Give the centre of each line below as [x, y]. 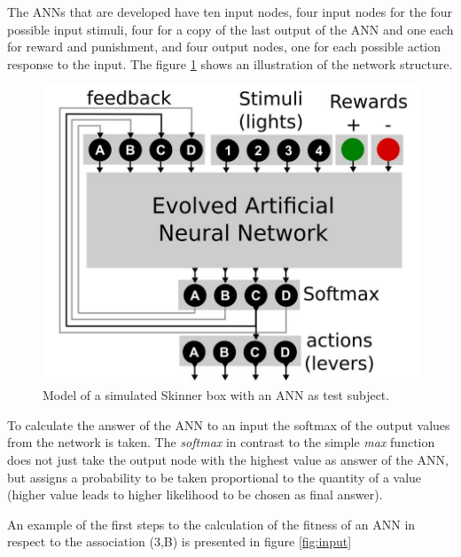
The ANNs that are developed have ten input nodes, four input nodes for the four [230, 12]
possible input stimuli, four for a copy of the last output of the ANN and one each [230, 29]
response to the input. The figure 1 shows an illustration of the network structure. [230, 63]
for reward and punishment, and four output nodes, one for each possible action [224, 47]
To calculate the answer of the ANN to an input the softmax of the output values [229, 424]
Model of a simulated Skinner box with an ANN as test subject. [216, 395]
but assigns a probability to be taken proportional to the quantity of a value [215, 477]
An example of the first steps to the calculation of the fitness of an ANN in [211, 524]
